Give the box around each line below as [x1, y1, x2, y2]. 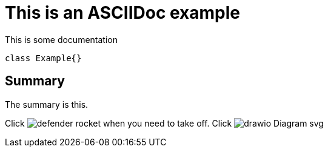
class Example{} [5, 53, 82, 63]
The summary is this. [5, 99, 89, 110]
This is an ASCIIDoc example [5, 2, 241, 23]
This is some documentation [5, 34, 118, 45]
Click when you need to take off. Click [5, 117, 232, 128]
